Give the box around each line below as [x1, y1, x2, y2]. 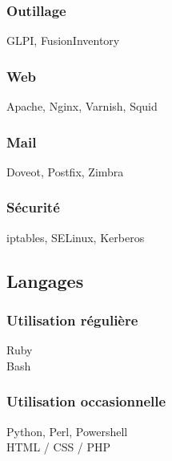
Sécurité [6, 197, 60, 217]
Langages [6, 268, 84, 293]
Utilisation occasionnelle [6, 391, 166, 411]
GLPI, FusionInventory [6, 32, 120, 49]
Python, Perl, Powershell [6, 423, 128, 439]
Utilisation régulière [6, 309, 138, 330]
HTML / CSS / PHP [6, 439, 111, 455]
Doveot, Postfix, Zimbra [6, 163, 124, 180]
